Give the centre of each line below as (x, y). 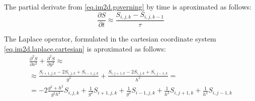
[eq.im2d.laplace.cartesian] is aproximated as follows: (85, 48)
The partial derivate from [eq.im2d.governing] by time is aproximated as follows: (128, 6)
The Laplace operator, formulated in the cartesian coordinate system (110, 39)
